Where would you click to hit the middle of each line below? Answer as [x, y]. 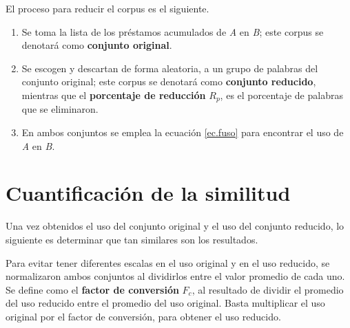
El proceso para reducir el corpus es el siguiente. [107, 8]
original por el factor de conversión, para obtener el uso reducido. [143, 316]
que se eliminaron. [60, 109]
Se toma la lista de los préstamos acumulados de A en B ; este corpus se [173, 31]
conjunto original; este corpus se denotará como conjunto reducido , [169, 81]
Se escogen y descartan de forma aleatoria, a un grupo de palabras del [170, 68]
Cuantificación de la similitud [148, 193]
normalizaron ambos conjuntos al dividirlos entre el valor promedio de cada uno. [175, 276]
